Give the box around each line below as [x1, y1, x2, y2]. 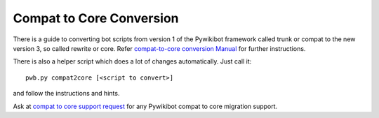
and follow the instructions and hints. [13, 89, 120, 98]
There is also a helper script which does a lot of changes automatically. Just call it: [13, 57, 252, 66]
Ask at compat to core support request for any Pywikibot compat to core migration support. [13, 102, 278, 110]
